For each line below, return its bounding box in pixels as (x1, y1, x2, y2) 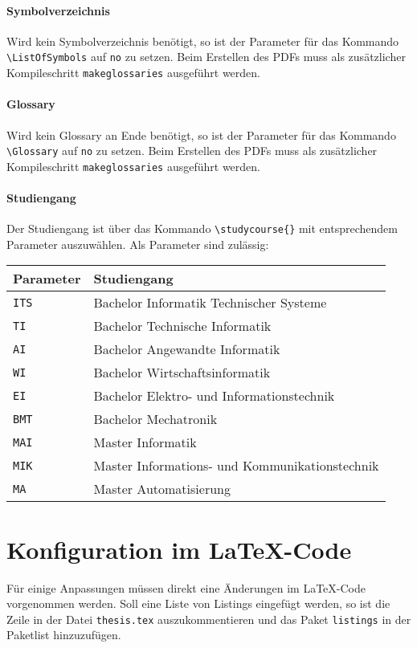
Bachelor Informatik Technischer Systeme (93, 293, 327, 312)
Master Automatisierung (93, 479, 231, 499)
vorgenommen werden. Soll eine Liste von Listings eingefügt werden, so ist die (6, 595, 390, 612)
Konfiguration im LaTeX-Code (6, 532, 352, 565)
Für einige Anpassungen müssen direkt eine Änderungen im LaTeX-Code (6, 579, 366, 596)
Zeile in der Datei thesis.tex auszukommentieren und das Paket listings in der (6, 610, 411, 627)
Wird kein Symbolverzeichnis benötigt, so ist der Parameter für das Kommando (6, 32, 399, 49)
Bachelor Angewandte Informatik (93, 340, 280, 359)
